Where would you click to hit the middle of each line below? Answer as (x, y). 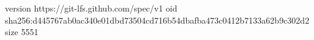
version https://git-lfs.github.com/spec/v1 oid (91, 8)
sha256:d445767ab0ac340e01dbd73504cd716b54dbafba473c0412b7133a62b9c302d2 (157, 20)
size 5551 (22, 32)
